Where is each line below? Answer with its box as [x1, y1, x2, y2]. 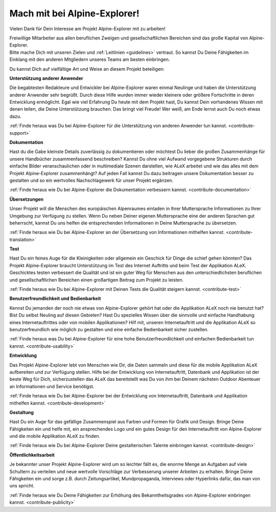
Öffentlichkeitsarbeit [9, 452, 55, 458]
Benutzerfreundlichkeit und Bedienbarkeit [9, 295, 101, 302]
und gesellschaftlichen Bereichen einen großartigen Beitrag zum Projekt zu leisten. [9, 276, 184, 283]
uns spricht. [9, 483, 35, 489]
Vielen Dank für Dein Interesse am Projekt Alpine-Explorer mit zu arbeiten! [9, 26, 166, 32]
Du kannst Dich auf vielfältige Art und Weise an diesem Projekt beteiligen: [9, 66, 165, 72]
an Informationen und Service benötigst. [9, 383, 95, 389]
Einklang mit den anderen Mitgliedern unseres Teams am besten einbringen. [9, 56, 170, 62]
